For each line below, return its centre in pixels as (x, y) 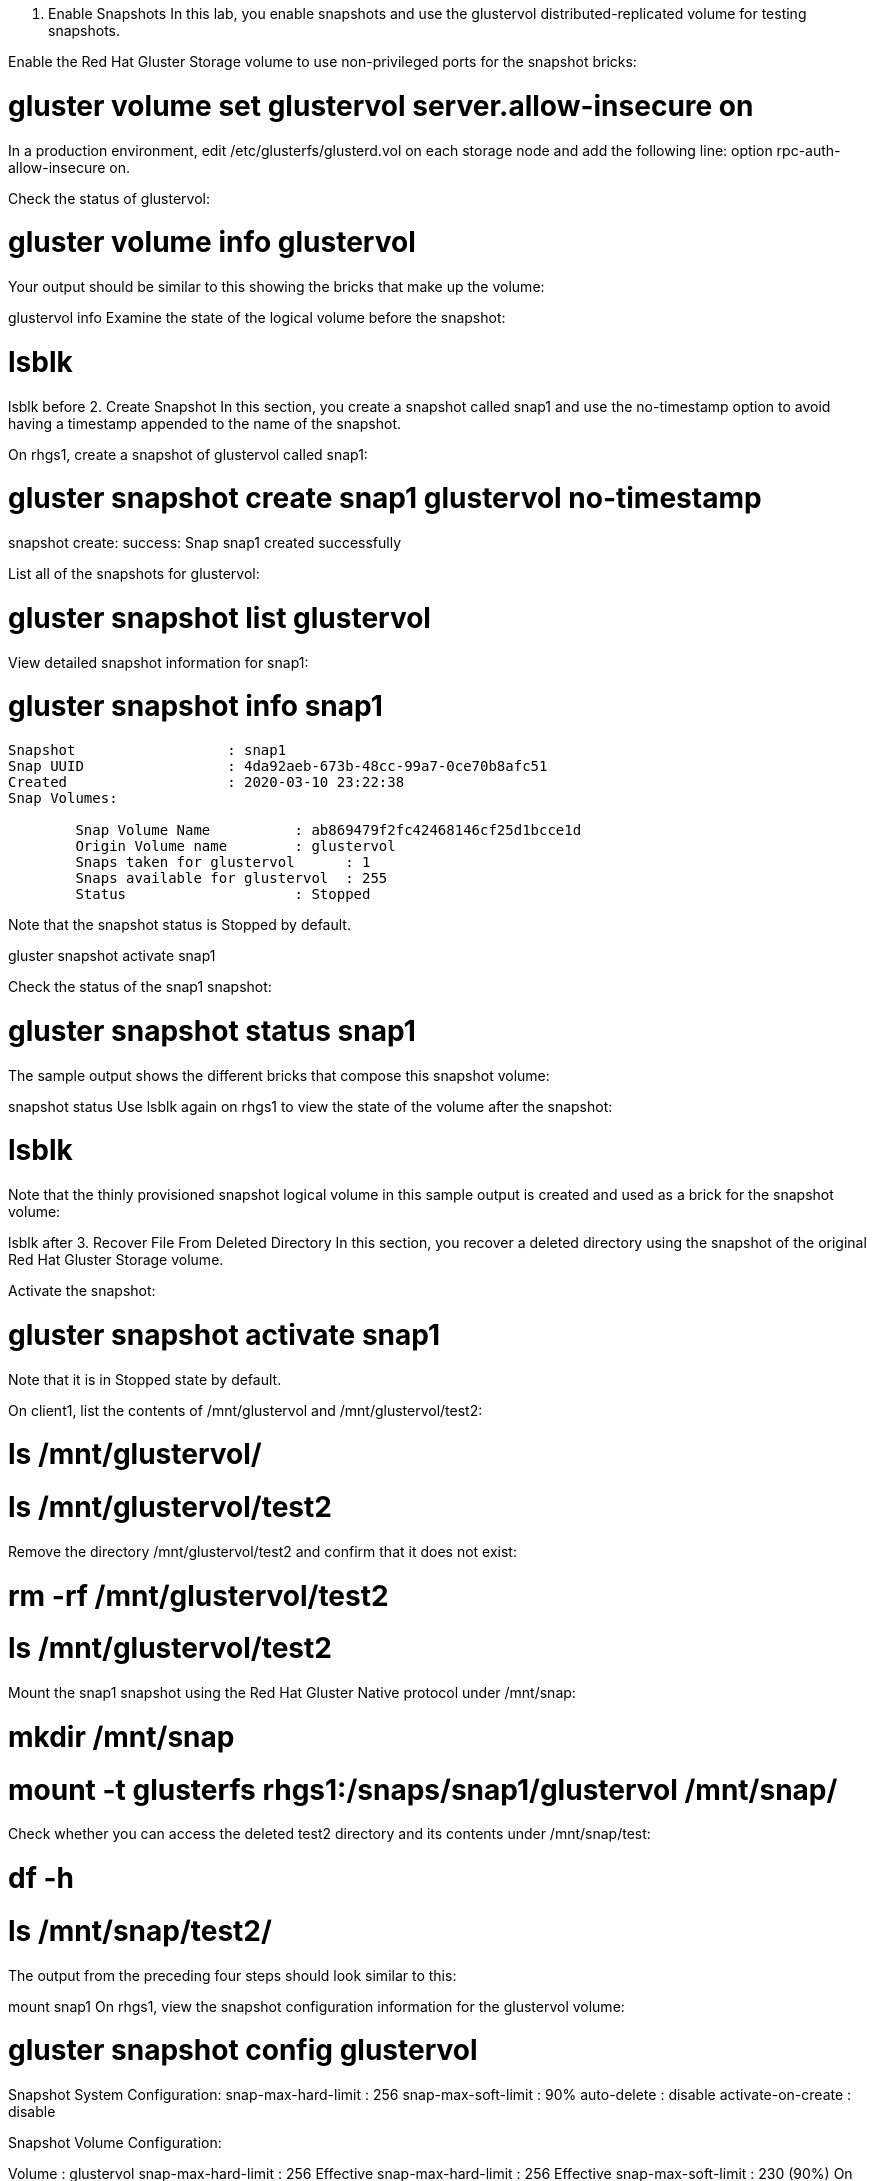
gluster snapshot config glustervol (243, 2050)
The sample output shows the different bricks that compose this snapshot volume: (279, 1075)
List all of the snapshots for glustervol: (134, 573)
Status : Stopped (223, 894)
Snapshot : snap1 (147, 750)
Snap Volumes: (63, 798)
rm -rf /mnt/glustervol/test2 (198, 1595)
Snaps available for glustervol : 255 (231, 878)
